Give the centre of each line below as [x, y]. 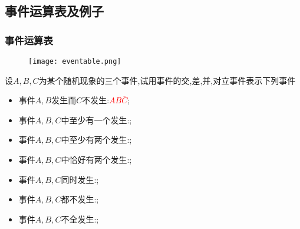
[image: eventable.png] [75, 61]
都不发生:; [80, 199]
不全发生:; [80, 219]
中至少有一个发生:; [96, 120]
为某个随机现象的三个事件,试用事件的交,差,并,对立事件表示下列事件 [167, 80]
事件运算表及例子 [54, 11]
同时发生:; [80, 179]
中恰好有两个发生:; [96, 160]
